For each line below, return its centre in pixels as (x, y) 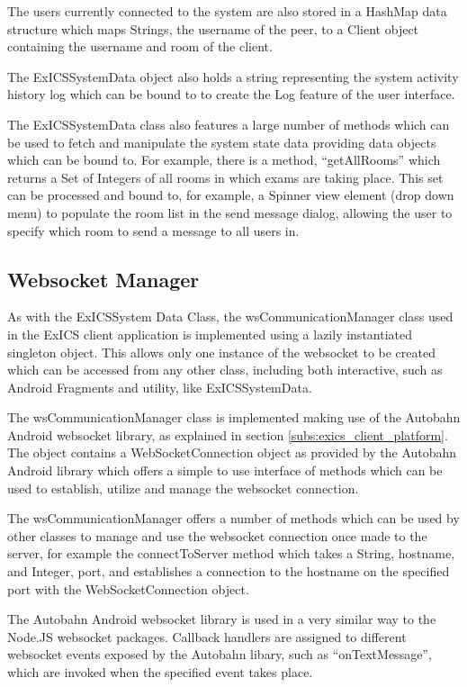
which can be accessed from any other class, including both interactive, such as (225, 370)
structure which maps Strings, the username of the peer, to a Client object (213, 28)
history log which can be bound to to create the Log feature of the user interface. (231, 94)
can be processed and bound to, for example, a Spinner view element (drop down (231, 195)
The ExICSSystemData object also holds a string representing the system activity (233, 76)
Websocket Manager (103, 279)
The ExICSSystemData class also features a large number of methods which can (229, 124)
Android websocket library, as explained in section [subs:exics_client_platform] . (228, 434)
